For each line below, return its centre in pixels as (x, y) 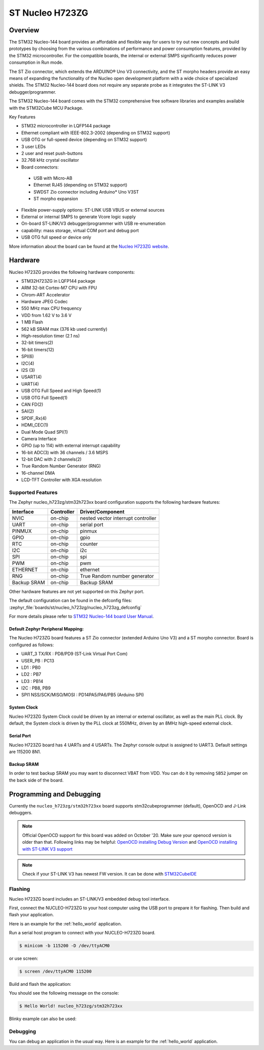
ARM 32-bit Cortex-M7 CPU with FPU (59, 288)
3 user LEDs (33, 147)
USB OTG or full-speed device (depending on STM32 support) (84, 140)
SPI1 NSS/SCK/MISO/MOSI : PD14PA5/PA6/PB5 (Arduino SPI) (83, 695)
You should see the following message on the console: (64, 993)
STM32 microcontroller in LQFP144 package (66, 126)
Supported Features (33, 492)
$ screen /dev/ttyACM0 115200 (55, 972)
